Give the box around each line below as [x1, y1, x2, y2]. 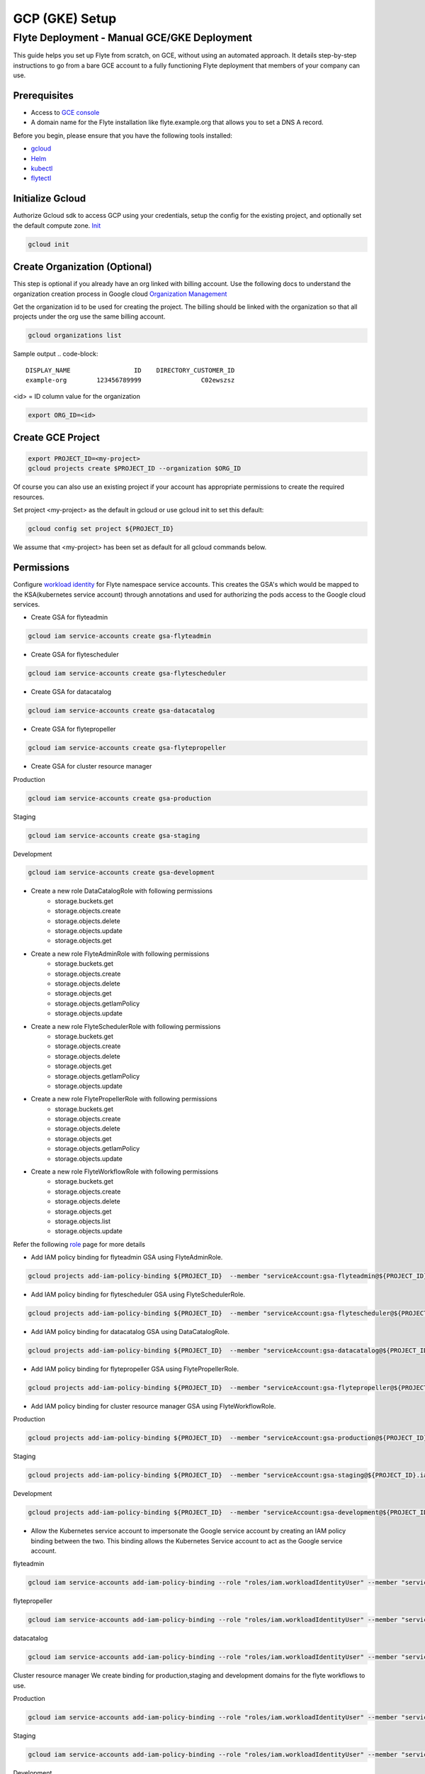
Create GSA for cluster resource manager [30, 762, 152, 771]
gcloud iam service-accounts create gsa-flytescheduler [28, 669, 227, 678]
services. [13, 600, 40, 608]
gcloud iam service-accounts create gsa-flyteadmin [28, 632, 212, 640]
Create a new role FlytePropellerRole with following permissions [30, 1095, 217, 1103]
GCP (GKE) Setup [13, 11, 117, 26]
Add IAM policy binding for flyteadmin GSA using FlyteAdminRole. [30, 1253, 223, 1262]
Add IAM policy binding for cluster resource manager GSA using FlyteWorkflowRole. [30, 1402, 276, 1411]
